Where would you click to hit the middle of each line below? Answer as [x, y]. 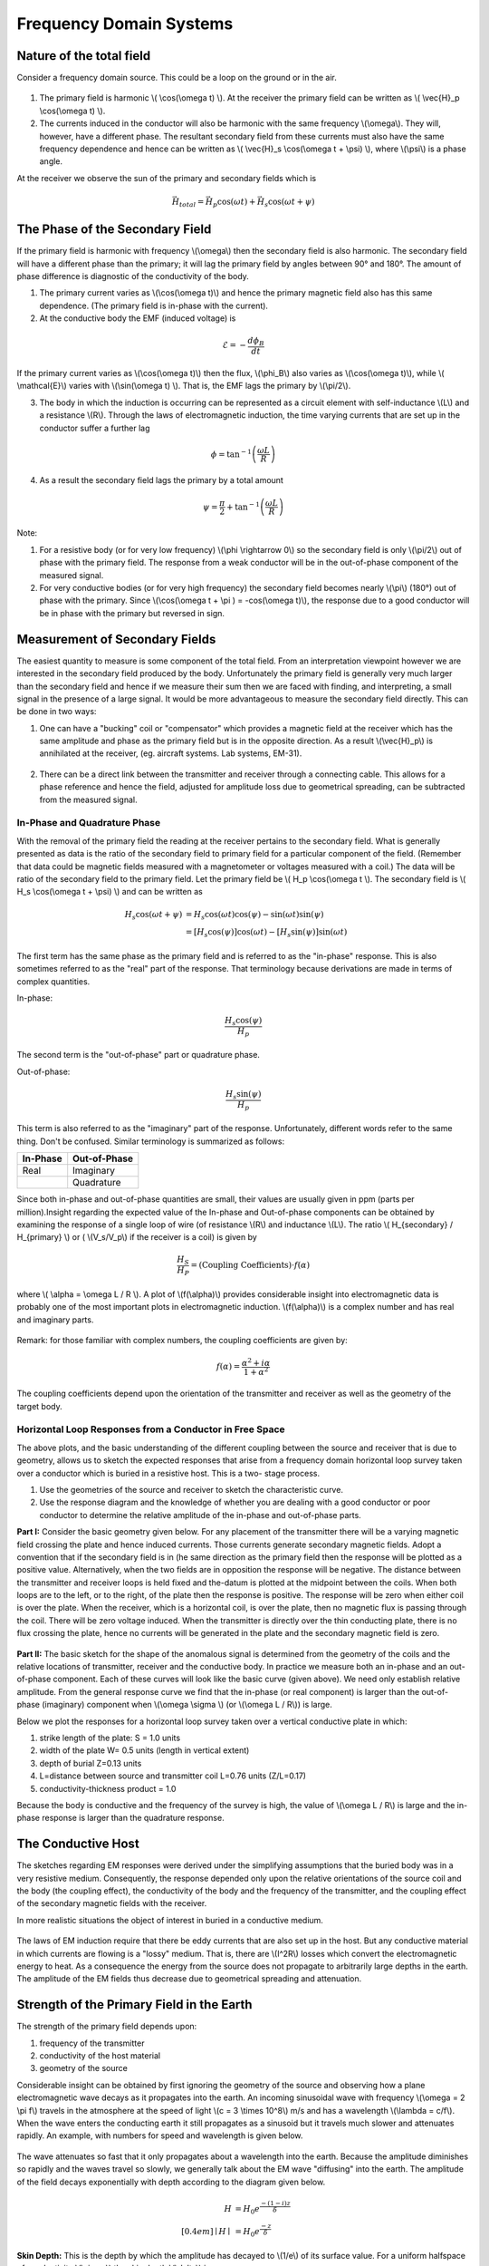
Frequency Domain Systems [125, 24]
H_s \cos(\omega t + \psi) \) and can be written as [110, 892]
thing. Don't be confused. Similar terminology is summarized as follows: [151, 1141]
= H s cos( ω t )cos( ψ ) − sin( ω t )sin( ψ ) [254, 915]
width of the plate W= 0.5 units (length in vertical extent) [144, 1750]
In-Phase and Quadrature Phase [89, 823]
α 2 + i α [256, 1362]
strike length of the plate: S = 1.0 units [110, 1738]
